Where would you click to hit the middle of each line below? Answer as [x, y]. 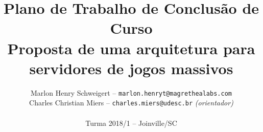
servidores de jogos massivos [131, 68]
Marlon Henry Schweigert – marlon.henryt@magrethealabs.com [131, 92]
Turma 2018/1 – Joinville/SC [131, 123]
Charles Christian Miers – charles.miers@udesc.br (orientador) [131, 103]
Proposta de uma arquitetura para [131, 48]
